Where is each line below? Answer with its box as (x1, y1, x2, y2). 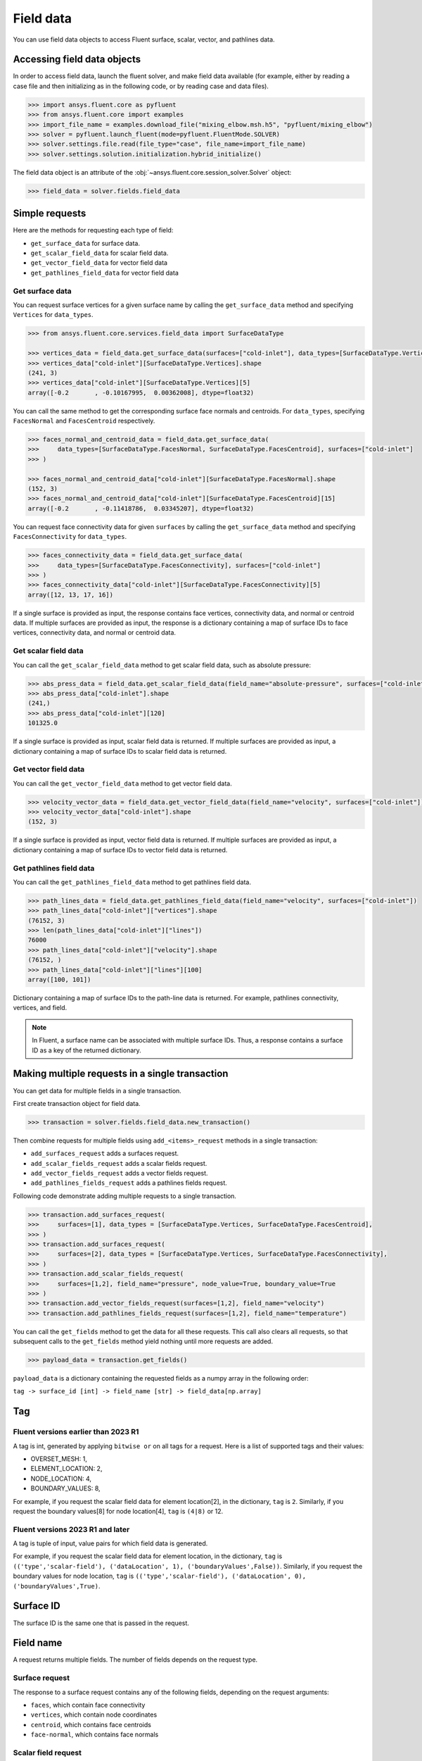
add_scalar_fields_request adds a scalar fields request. (30, 1159, 207, 1167)
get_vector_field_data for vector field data (30, 259, 168, 267)
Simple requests (13, 208, 87, 220)
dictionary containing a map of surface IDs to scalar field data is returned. (13, 747, 227, 755)
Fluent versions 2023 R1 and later (13, 1524, 130, 1534)
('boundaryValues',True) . (13, 1581, 101, 1590)
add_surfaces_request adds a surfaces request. (30, 1149, 179, 1158)
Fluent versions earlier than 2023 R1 (13, 1427, 139, 1437)
